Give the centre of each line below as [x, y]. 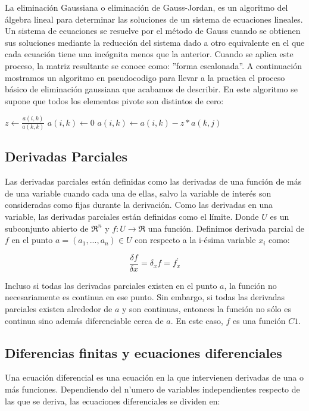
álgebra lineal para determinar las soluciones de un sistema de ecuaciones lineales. [154, 19]
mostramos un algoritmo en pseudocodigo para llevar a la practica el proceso [145, 77]
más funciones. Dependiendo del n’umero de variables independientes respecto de [152, 389]
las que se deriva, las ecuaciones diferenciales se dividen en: [113, 401]
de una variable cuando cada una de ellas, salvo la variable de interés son [138, 193]
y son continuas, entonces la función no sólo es [207, 308]
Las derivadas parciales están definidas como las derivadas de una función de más [153, 181]
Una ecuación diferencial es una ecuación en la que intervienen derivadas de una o [154, 377]
